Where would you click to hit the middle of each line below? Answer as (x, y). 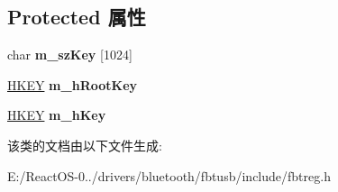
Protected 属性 (77, 17)
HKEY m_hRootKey (73, 84)
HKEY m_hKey (57, 115)
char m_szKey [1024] (70, 55)
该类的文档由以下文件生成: (85, 145)
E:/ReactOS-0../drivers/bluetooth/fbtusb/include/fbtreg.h (169, 175)
